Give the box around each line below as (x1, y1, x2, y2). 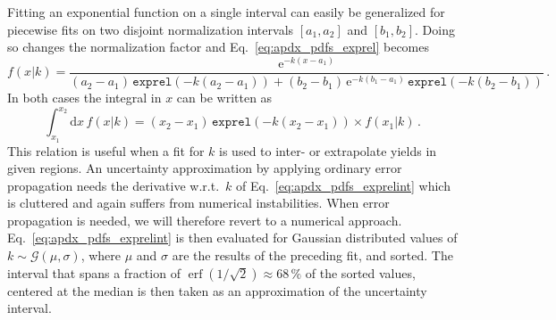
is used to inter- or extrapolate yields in (219, 141, 437, 160)
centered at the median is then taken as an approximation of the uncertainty (7, 281, 427, 299)
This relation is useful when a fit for (7, 141, 205, 160)
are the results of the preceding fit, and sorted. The (172, 246, 453, 265)
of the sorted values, (305, 263, 416, 282)
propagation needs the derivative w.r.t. (7, 176, 220, 194)
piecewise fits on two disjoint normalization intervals (7, 20, 294, 38)
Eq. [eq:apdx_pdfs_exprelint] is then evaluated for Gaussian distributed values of (7, 228, 458, 247)
